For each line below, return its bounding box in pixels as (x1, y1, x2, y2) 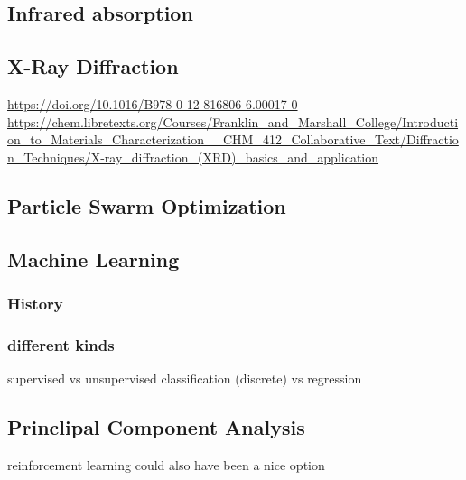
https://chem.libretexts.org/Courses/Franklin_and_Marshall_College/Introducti (7, 112, 459, 131)
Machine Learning (7, 245, 180, 272)
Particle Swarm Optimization (7, 191, 286, 219)
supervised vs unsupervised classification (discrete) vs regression (7, 368, 362, 387)
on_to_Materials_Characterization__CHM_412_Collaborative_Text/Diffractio (7, 130, 459, 149)
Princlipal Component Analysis (7, 412, 305, 440)
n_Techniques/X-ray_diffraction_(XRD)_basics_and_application (7, 147, 379, 166)
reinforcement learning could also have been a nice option (7, 455, 325, 474)
